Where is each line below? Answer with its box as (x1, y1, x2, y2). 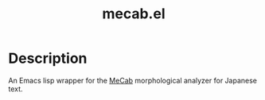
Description (8, 49, 88, 67)
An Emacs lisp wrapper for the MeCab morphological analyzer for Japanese (8, 75, 257, 85)
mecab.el (102, 5, 166, 23)
